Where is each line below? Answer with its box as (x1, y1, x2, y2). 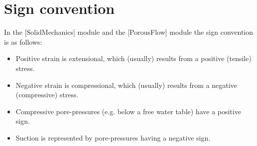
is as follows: (4, 36, 42, 47)
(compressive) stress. (15, 89, 79, 100)
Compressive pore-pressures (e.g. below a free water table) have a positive (15, 106, 241, 116)
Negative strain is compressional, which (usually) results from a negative (15, 79, 237, 90)
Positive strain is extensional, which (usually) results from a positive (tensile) (15, 53, 252, 64)
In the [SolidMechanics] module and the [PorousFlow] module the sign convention (4, 27, 254, 37)
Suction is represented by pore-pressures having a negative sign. (15, 132, 211, 143)
